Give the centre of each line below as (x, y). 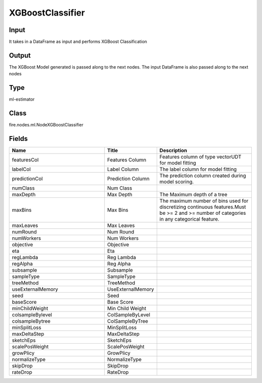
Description (173, 151)
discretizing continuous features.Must (203, 207)
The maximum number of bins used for (204, 201)
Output (20, 55)
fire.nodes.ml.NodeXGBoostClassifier (46, 125)
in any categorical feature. (189, 219)
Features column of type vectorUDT (200, 157)
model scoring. (177, 182)
